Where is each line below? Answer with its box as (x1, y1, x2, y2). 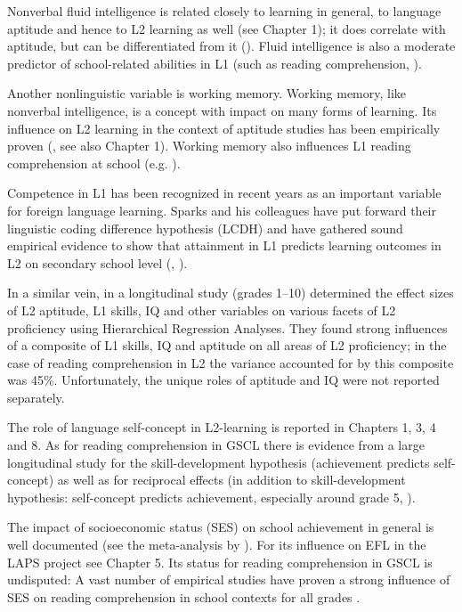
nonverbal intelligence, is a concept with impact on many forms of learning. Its (7, 101, 437, 119)
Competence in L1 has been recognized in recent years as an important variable (7, 184, 442, 202)
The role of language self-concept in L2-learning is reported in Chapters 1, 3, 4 (7, 418, 436, 437)
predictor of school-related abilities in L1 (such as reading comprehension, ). (7, 53, 422, 72)
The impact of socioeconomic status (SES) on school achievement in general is (7, 518, 434, 536)
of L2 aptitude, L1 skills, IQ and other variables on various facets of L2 (7, 300, 396, 319)
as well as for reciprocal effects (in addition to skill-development (57, 470, 406, 489)
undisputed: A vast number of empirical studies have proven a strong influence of (7, 570, 450, 589)
